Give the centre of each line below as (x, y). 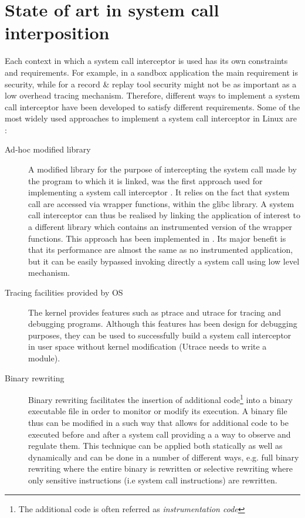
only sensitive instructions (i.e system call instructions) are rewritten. (153, 480)
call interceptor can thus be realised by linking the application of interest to (164, 215)
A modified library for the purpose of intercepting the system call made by (162, 169)
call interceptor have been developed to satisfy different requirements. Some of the (152, 106)
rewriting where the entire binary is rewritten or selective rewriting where (160, 468)
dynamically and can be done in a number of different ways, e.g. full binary (164, 457)
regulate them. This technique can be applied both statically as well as (155, 446)
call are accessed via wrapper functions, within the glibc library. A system (161, 203)
